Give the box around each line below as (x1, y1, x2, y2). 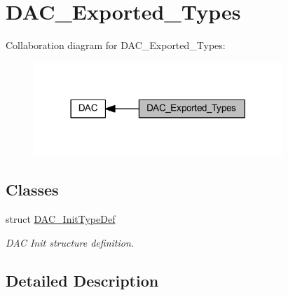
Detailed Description (6, 269, 159, 291)
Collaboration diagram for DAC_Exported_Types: (6, 38, 226, 53)
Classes (6, 179, 59, 200)
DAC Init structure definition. (6, 235, 135, 249)
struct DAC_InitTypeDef (6, 212, 116, 226)
